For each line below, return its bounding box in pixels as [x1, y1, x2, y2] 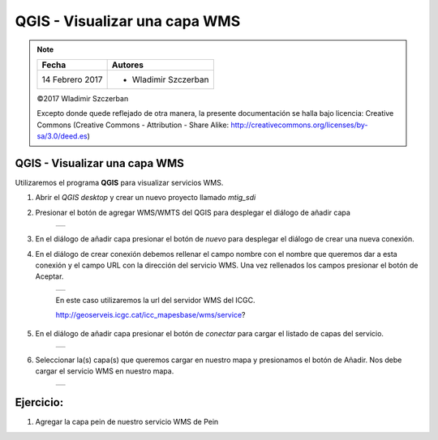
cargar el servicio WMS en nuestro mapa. [35, 366, 174, 376]
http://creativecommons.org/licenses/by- [230, 120, 368, 130]
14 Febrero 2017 [41, 74, 103, 85]
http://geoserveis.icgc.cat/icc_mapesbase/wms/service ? [55, 310, 246, 320]
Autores [111, 59, 144, 70]
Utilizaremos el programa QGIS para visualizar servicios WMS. [15, 178, 224, 188]
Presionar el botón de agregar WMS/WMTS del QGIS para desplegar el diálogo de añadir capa [35, 207, 350, 217]
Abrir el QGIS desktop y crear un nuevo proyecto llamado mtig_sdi [35, 193, 256, 203]
